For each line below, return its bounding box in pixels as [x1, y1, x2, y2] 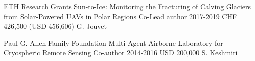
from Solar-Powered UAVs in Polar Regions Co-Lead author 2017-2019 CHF [4, 11, 237, 21]
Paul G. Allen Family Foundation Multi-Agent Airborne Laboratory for [4, 37, 223, 48]
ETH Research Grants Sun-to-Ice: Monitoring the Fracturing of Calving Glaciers [4, 1, 251, 11]
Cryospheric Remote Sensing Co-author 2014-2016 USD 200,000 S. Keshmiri [4, 47, 238, 58]
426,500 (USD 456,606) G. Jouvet [4, 21, 107, 31]
